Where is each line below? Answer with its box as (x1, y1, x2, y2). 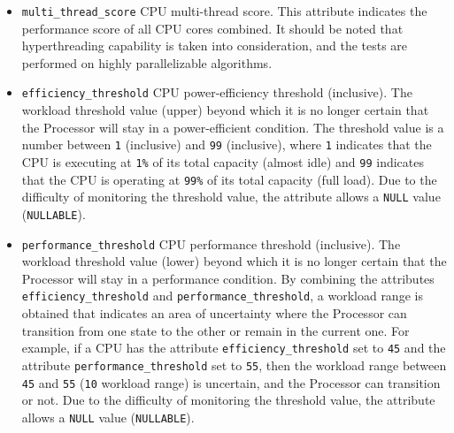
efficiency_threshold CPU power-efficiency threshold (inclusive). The (21, 83, 412, 102)
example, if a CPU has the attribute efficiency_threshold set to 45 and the (21, 338, 446, 357)
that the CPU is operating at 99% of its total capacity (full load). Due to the (21, 170, 437, 188)
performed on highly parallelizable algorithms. (21, 53, 273, 72)
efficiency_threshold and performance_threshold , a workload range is (21, 286, 423, 305)
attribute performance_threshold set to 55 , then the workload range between (21, 355, 447, 374)
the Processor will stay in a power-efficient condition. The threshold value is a (21, 118, 444, 136)
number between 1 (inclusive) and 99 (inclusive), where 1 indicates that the (21, 135, 432, 154)
